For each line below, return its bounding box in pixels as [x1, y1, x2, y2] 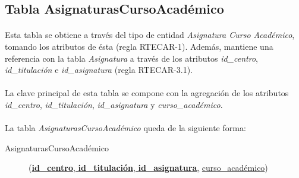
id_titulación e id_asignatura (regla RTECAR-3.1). [5, 63, 193, 76]
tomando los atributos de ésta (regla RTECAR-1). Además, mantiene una [5, 40, 273, 52]
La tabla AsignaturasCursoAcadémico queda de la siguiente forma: [5, 122, 246, 134]
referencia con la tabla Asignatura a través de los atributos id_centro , [5, 52, 258, 64]
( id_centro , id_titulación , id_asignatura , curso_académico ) [29, 161, 268, 174]
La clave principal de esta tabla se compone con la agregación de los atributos [5, 87, 289, 99]
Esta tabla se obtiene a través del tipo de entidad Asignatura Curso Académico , [5, 28, 295, 41]
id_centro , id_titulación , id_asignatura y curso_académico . [5, 98, 223, 110]
